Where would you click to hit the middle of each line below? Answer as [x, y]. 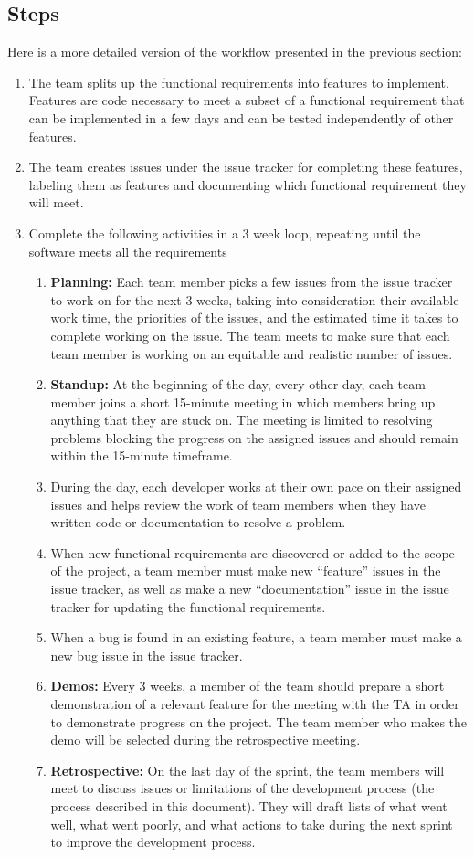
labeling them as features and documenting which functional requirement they [248, 184]
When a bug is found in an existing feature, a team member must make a [256, 637]
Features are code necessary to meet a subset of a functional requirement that [247, 100]
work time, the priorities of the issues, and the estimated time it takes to [254, 317]
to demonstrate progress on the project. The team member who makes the [259, 721]
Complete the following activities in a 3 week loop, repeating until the [225, 233]
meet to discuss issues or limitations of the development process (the [242, 788]
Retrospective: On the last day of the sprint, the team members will [248, 770]
